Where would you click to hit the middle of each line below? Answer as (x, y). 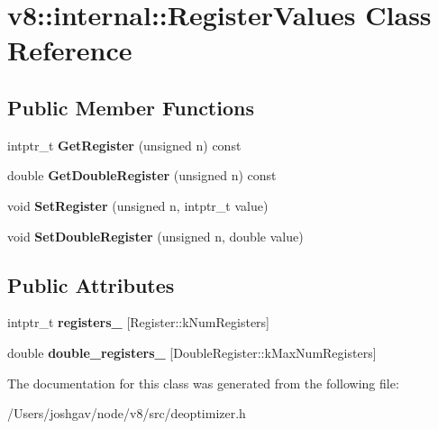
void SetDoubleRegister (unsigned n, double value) (155, 236)
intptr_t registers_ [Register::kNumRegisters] (138, 322)
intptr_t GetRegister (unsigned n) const (124, 145)
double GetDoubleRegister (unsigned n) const (142, 175)
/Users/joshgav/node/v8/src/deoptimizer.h (127, 413)
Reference (70, 50)
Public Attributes (91, 284)
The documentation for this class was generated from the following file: (203, 383)
